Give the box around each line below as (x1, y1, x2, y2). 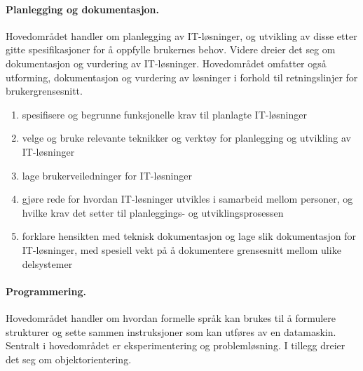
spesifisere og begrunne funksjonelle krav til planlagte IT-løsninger (22, 107, 307, 121)
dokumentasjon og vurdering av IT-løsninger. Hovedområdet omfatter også (6, 55, 327, 70)
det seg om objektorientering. (6, 351, 132, 366)
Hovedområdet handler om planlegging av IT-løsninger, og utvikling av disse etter (6, 28, 357, 43)
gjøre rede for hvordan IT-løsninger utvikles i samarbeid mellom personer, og (22, 191, 353, 206)
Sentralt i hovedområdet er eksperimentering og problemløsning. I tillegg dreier (6, 338, 345, 353)
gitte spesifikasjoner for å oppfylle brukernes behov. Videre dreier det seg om (6, 42, 336, 57)
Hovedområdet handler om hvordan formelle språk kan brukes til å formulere (6, 310, 336, 325)
